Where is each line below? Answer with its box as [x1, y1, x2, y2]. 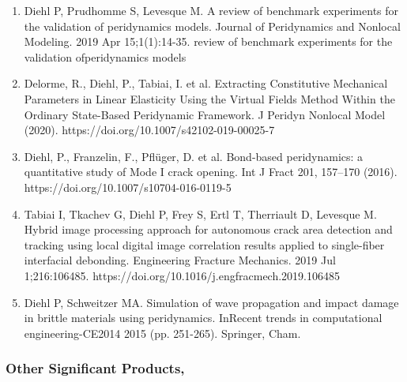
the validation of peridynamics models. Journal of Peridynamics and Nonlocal [24, 17, 401, 34]
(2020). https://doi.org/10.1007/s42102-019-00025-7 [24, 122, 275, 138]
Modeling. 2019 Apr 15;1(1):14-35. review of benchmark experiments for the [24, 33, 393, 50]
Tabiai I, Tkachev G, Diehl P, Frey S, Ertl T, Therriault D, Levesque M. [24, 205, 377, 222]
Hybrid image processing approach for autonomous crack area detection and [24, 221, 393, 238]
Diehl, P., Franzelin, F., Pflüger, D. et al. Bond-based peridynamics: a [24, 148, 364, 164]
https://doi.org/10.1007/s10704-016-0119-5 [24, 178, 232, 195]
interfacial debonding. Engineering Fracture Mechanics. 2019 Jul [24, 252, 336, 268]
